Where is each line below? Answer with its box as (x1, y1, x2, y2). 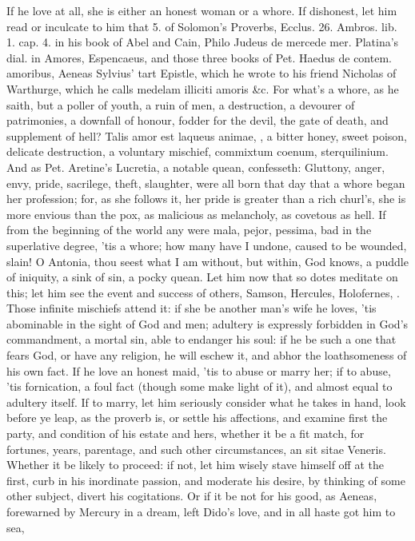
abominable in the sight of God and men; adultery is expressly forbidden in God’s (6, 315, 409, 332)
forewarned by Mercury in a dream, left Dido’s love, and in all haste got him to (6, 503, 396, 519)
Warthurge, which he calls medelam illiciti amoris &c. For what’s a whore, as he (6, 80, 399, 97)
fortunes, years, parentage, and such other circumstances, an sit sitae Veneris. (6, 440, 386, 457)
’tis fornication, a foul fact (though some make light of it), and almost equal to (6, 378, 393, 395)
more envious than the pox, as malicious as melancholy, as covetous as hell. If (6, 205, 386, 222)
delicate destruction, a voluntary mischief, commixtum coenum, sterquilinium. (6, 143, 389, 160)
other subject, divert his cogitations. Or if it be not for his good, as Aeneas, (6, 487, 377, 504)
